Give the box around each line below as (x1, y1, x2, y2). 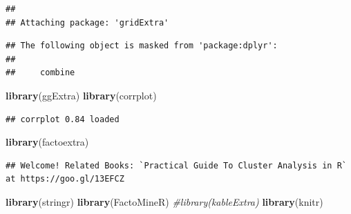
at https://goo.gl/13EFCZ (6, 174, 124, 184)
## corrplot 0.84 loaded (6, 114, 120, 124)
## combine (6, 68, 75, 78)
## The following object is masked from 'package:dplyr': (6, 41, 278, 51)
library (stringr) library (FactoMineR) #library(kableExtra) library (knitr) (6, 194, 323, 208)
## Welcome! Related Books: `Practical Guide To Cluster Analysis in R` (6, 160, 347, 171)
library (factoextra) (6, 135, 89, 149)
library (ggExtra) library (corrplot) (6, 88, 157, 102)
